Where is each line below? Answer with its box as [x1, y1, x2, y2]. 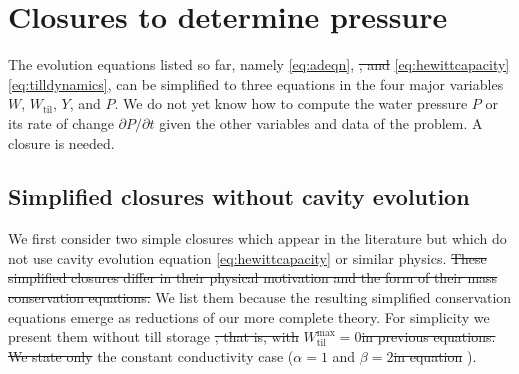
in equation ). [393, 345, 477, 366]
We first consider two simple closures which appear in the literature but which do [8, 228, 507, 249]
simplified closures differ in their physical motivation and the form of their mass [8, 267, 498, 288]
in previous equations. [361, 326, 496, 347]
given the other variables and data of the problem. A [159, 112, 483, 133]
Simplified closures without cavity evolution [8, 181, 470, 212]
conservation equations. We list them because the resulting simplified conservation [8, 287, 512, 308]
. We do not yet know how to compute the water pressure [114, 93, 468, 114]
